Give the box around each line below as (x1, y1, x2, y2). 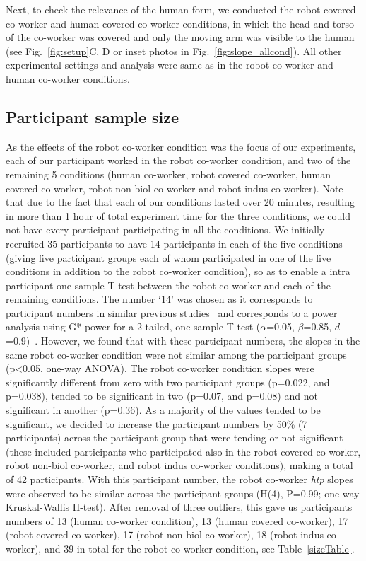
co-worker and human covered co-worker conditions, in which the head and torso (6, 16, 355, 30)
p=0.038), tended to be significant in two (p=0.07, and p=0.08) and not (6, 388, 318, 403)
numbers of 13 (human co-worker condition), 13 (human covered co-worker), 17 (6, 513, 348, 528)
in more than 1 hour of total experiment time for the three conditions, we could (6, 208, 350, 223)
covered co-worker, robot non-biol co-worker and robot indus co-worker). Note (6, 180, 343, 195)
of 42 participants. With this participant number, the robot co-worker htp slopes (6, 472, 353, 487)
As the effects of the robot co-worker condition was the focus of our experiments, (6, 139, 356, 154)
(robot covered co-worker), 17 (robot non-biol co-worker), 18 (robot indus (6, 527, 324, 542)
